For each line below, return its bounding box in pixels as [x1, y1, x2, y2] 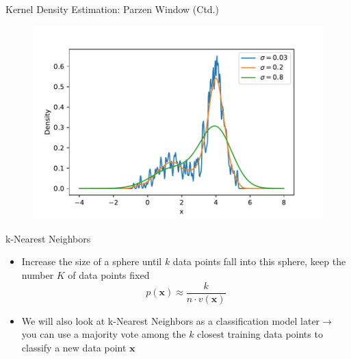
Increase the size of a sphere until [21, 254, 162, 269]
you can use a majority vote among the [21, 327, 186, 341]
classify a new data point [21, 340, 127, 354]
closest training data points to [197, 327, 323, 341]
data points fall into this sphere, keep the [172, 254, 346, 269]
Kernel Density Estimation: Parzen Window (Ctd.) [5, 2, 219, 16]
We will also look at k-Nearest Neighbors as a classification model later [21, 313, 320, 327]
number [21, 268, 54, 282]
